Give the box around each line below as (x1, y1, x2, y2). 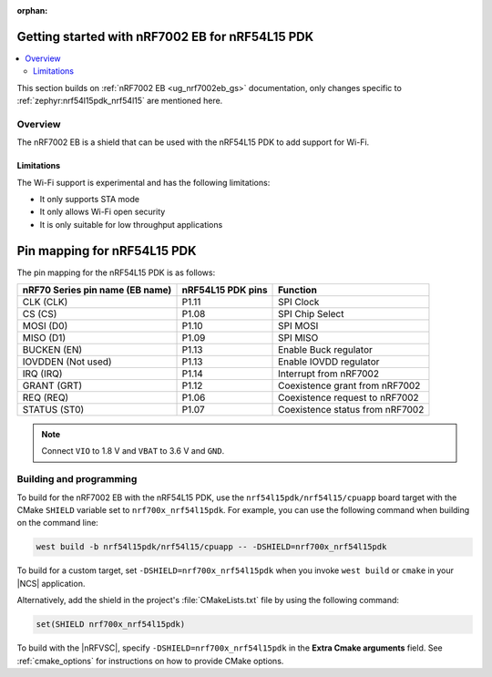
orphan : (16, 5, 48, 15)
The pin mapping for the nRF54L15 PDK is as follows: (16, 267, 216, 278)
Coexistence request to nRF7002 (278, 392, 419, 405)
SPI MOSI (278, 320, 319, 333)
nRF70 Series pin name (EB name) (22, 283, 172, 296)
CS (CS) (22, 308, 57, 321)
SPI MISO (278, 332, 319, 344)
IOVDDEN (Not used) (22, 355, 113, 368)
